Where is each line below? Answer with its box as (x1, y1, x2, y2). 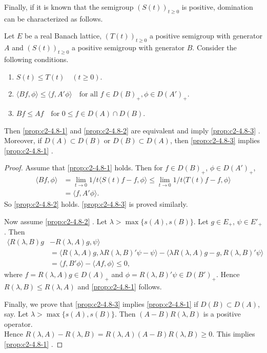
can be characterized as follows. (4, 13, 103, 24)
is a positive (203, 308, 241, 319)
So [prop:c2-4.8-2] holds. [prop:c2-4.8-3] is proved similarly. (4, 199, 188, 209)
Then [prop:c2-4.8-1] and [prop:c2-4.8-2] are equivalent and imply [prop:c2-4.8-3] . (4, 125, 260, 135)
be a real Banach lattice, (25, 30, 102, 41)
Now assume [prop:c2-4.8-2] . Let (4, 216, 108, 227)
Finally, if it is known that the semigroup (4, 2, 134, 12)
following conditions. (4, 53, 69, 64)
